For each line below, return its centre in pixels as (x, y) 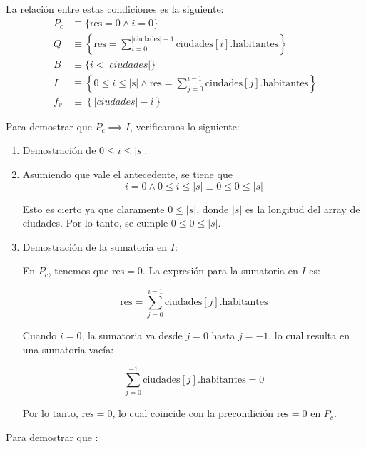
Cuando (40, 335)
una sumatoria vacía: (68, 349)
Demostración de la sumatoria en (95, 246)
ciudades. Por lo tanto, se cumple (95, 223)
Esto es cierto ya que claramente (93, 208)
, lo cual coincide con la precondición (193, 413)
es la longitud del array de (303, 208)
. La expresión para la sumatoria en (220, 270)
